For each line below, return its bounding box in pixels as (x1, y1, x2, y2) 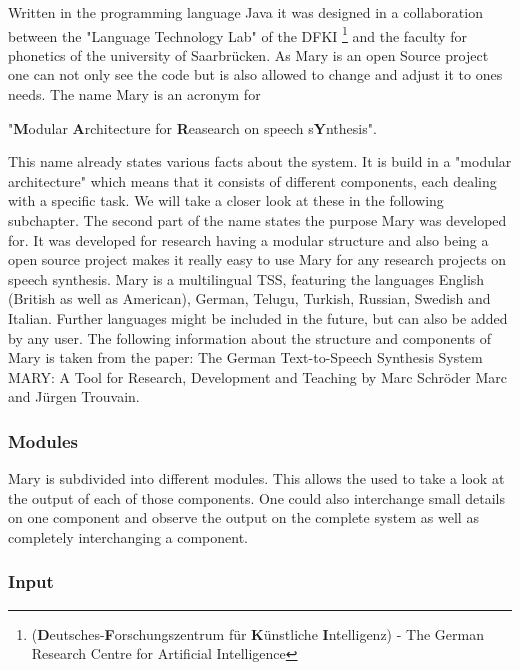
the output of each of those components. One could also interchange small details (8, 487, 506, 508)
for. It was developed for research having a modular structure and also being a (8, 229, 489, 250)
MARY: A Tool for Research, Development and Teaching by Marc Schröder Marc (8, 366, 508, 387)
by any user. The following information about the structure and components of (8, 327, 492, 348)
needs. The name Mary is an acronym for (8, 84, 261, 105)
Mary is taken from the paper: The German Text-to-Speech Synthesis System (8, 347, 483, 368)
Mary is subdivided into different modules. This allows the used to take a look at (8, 468, 505, 489)
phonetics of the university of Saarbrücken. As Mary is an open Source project (8, 44, 489, 65)
